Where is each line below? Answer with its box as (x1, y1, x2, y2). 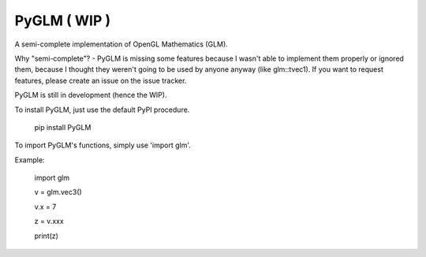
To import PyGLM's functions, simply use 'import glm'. (14, 140, 191, 150)
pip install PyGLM (34, 122, 92, 132)
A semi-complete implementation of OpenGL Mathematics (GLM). (14, 39, 228, 49)
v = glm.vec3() (34, 188, 82, 197)
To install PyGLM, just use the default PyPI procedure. (14, 105, 190, 114)
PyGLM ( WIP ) (14, 12, 110, 29)
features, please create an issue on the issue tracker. (14, 76, 187, 85)
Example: (14, 155, 45, 165)
